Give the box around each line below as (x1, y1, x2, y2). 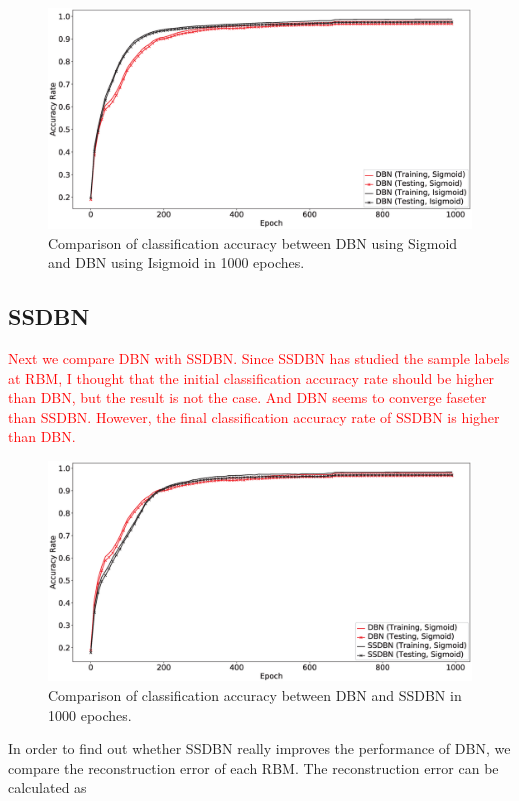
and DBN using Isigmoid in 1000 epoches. (48, 252, 305, 273)
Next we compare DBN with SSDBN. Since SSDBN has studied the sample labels (8, 348, 510, 369)
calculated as (8, 777, 87, 798)
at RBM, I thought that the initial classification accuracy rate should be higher (8, 367, 495, 388)
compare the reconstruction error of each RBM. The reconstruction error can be (8, 757, 499, 778)
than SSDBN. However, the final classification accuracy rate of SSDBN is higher (8, 406, 500, 427)
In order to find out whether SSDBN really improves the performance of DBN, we (8, 738, 511, 759)
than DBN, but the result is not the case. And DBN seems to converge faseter (8, 387, 487, 408)
